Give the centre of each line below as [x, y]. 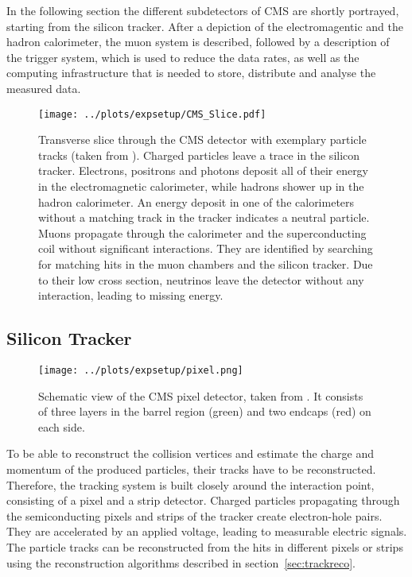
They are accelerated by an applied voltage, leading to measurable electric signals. [207, 531]
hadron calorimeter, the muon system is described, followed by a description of [198, 42]
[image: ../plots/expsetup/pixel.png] [141, 370]
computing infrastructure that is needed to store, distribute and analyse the [191, 73]
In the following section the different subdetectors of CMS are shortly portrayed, [203, 10]
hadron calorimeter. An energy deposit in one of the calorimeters [196, 201]
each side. [62, 426]
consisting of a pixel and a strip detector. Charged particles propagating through [203, 500]
